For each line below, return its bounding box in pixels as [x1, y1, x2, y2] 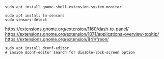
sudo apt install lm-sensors [5, 13, 65, 18]
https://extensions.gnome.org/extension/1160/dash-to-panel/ [5, 26, 129, 32]
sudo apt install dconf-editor [5, 46, 69, 51]
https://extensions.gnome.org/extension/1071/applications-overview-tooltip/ [5, 31, 159, 37]
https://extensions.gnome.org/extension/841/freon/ [5, 37, 109, 42]
